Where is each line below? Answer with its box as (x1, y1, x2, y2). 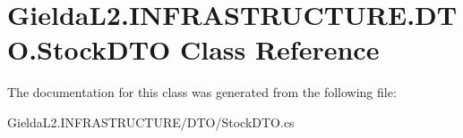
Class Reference (179, 31, 380, 68)
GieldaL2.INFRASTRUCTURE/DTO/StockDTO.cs (7, 112, 295, 131)
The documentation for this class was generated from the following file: (7, 83, 397, 101)
